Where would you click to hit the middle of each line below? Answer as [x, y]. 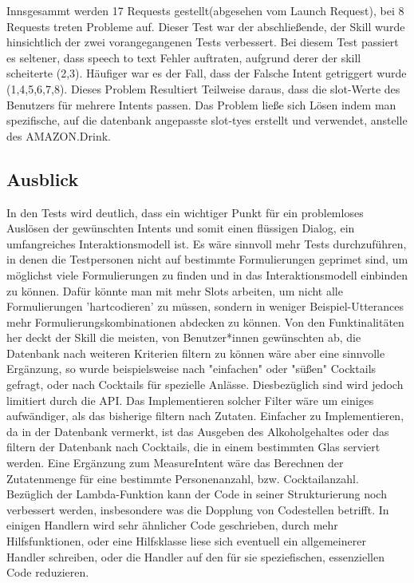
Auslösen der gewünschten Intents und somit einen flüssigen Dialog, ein [181, 228]
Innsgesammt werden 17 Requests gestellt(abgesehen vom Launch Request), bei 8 [205, 10]
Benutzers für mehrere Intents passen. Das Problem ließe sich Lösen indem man [201, 104]
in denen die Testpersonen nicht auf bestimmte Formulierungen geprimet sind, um [207, 259]
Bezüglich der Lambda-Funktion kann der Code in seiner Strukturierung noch [197, 494]
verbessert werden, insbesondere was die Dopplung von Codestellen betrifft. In [198, 509]
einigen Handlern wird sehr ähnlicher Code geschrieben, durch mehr [172, 525]
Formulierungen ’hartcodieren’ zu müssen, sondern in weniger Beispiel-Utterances [205, 306]
